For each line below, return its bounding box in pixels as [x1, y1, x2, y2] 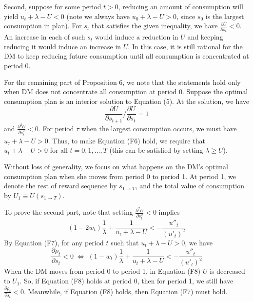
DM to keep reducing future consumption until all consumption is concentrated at [4, 51, 249, 61]
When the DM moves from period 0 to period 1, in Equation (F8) [4, 266, 201, 276]
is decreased [210, 266, 245, 276]
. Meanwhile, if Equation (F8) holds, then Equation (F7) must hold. [24, 286, 228, 296]
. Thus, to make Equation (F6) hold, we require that [48, 135, 205, 145]
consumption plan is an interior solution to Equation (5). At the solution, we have [4, 96, 250, 106]
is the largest [205, 11, 244, 21]
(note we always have [66, 11, 130, 21]
